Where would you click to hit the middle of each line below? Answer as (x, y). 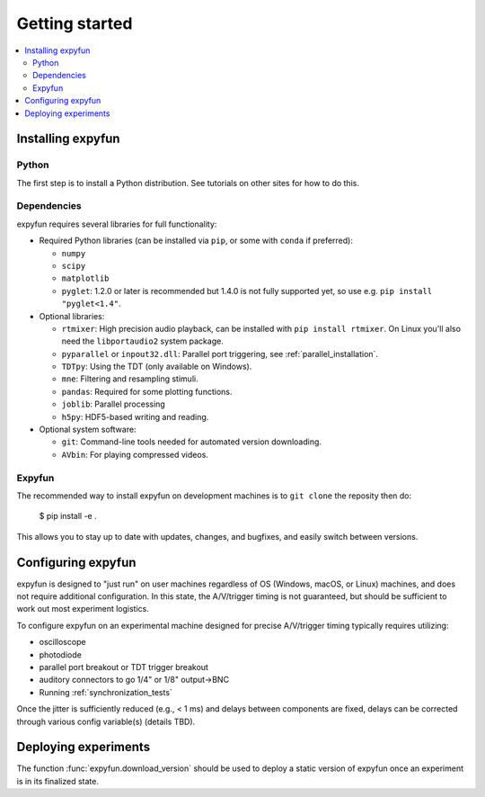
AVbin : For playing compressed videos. (135, 454)
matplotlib (85, 278)
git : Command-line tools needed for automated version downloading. (192, 442)
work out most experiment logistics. (83, 609)
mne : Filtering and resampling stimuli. (130, 379)
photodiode (61, 654)
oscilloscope (62, 642)
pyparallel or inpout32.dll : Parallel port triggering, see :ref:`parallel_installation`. (220, 354)
